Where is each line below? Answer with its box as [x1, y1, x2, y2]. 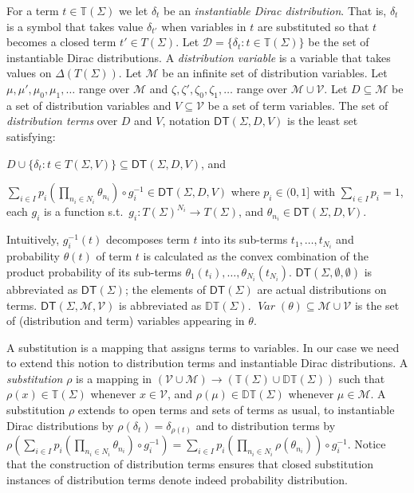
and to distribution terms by [195, 417, 336, 433]
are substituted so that [257, 18, 369, 34]
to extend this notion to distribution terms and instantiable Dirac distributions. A [6, 354, 408, 371]
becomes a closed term [6, 33, 116, 50]
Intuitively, [6, 231, 60, 248]
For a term [6, 2, 59, 18]
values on [6, 65, 52, 81]
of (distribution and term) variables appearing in [6, 312, 245, 329]
